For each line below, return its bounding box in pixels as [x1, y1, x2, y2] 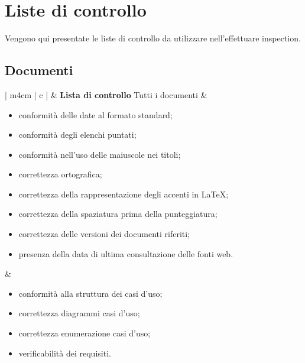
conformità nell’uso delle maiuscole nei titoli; [18, 148, 181, 160]
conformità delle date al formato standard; [18, 108, 173, 121]
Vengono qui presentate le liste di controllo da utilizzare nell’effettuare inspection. [5, 32, 301, 44]
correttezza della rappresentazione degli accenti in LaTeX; [18, 187, 229, 200]
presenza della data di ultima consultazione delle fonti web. [18, 247, 233, 260]
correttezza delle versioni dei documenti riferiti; [18, 228, 190, 240]
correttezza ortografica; [18, 168, 102, 180]
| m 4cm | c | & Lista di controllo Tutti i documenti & [5, 88, 207, 101]
